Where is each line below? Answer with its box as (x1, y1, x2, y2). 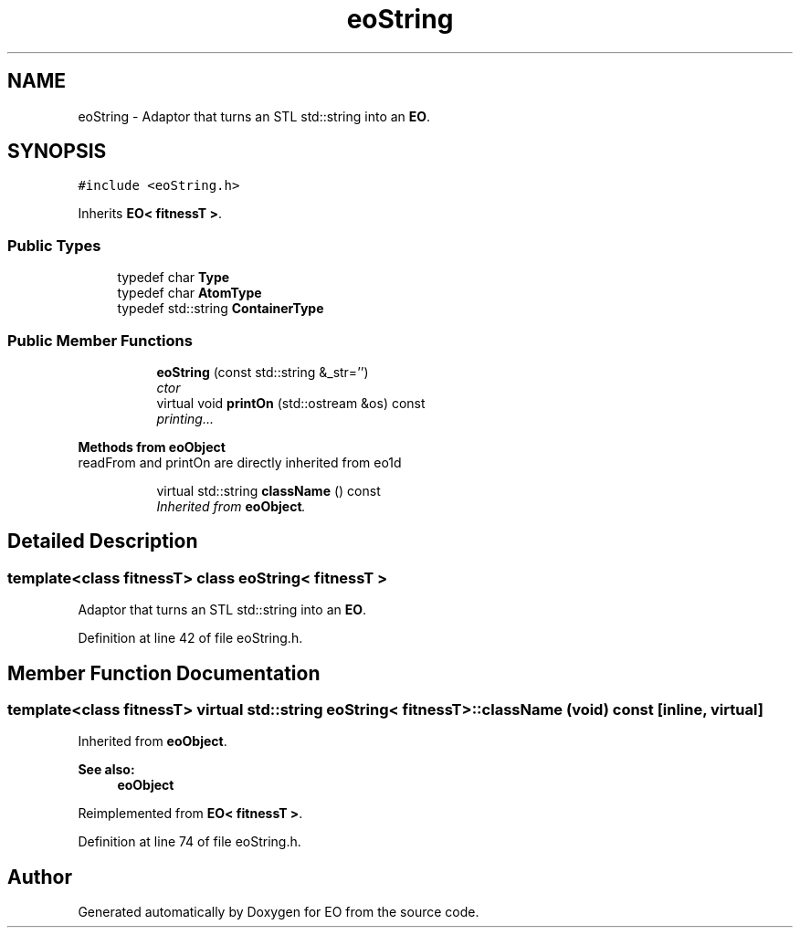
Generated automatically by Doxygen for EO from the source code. (78, 904, 479, 920)
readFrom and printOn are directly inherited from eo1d (78, 454, 402, 470)
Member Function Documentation (7, 661, 321, 685)
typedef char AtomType (117, 285, 262, 301)
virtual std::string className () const (156, 482, 381, 499)
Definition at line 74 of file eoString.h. (78, 834, 301, 850)
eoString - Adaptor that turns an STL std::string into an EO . (78, 108, 431, 124)
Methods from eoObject (78, 438, 226, 455)
